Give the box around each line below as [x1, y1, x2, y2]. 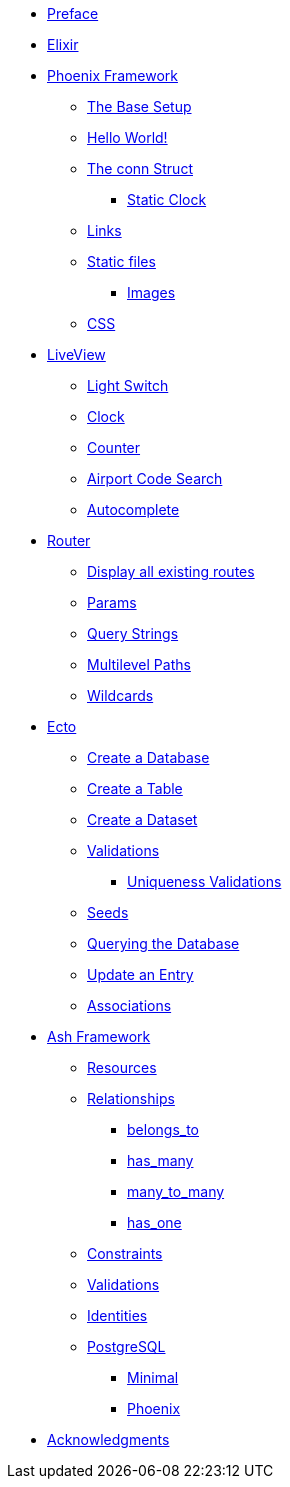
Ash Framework [47, 1028, 151, 1045]
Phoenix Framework [47, 67, 178, 84]
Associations [87, 997, 172, 1014]
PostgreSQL [87, 1338, 166, 1355]
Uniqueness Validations [127, 873, 282, 890]
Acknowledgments [47, 1431, 170, 1448]
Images [127, 284, 176, 301]
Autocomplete [87, 501, 180, 518]
